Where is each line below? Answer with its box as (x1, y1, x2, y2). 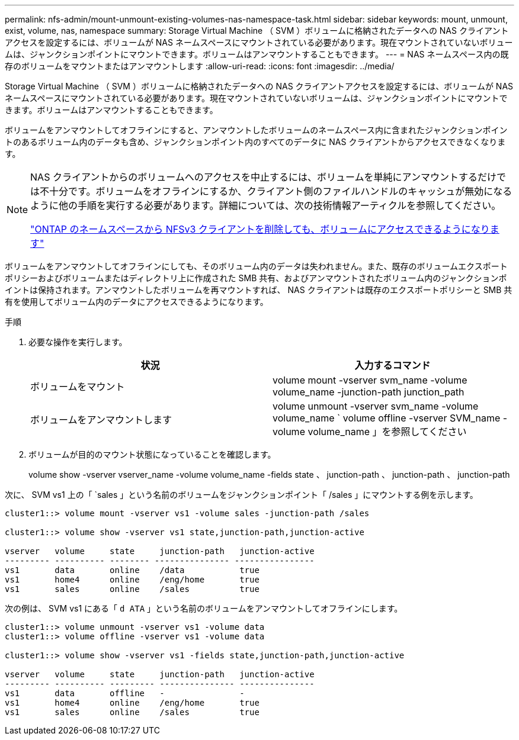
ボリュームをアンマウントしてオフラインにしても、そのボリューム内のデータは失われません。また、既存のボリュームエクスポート (5, 261, 508, 271)
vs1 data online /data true (5, 565, 259, 575)
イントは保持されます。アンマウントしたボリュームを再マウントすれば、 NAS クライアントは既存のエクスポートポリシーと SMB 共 (5, 285, 512, 295)
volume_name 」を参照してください (307, 426, 467, 437)
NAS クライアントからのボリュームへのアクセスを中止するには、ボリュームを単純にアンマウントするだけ (30, 171, 496, 183)
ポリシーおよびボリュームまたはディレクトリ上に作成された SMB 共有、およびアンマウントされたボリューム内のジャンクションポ (5, 273, 507, 283)
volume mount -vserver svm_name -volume (273, 374, 467, 386)
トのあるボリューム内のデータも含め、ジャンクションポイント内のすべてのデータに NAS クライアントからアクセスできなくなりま (5, 137, 506, 147)
